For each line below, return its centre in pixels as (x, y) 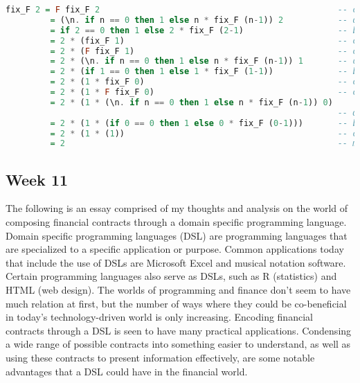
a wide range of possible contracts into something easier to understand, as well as (178, 344)
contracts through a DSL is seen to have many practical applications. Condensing (179, 330)
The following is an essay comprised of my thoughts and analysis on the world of (177, 208)
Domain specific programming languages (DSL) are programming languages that (177, 235)
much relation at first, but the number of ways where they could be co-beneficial (176, 303)
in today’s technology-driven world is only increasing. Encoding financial (159, 317)
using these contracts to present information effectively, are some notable (160, 357)
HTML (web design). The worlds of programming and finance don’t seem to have (178, 290)
